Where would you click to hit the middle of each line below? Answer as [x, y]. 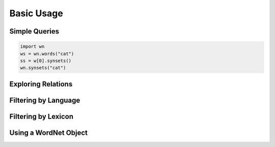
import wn [32, 47]
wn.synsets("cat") [43, 68]
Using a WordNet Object [49, 133]
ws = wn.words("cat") [47, 54]
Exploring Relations [41, 84]
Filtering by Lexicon [42, 116]
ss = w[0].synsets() [46, 61]
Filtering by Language [45, 100]
